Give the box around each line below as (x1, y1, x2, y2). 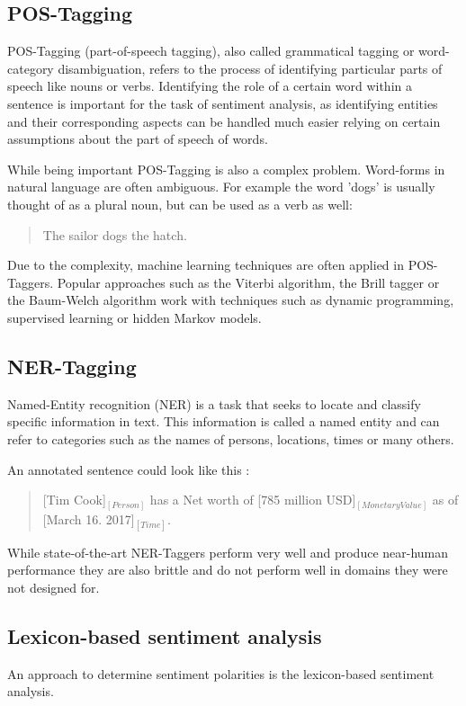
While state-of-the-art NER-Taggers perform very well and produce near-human (7, 542, 449, 561)
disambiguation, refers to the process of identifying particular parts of (58, 58, 443, 77)
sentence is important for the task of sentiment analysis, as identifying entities (7, 94, 438, 112)
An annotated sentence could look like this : (7, 460, 250, 478)
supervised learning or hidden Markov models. (7, 308, 262, 326)
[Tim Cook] (42, 490, 106, 509)
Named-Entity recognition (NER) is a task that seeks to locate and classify (7, 394, 421, 413)
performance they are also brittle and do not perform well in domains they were (7, 560, 448, 579)
